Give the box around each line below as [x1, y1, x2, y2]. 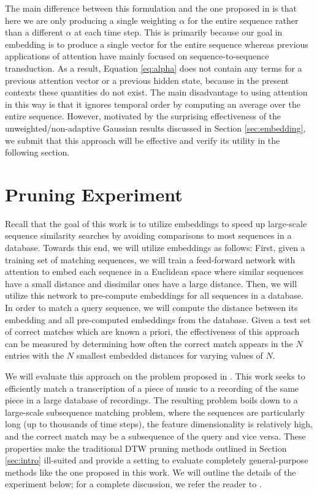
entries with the [5, 349, 64, 362]
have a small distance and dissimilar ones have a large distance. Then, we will [5, 277, 297, 290]
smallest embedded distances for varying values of [76, 349, 263, 362]
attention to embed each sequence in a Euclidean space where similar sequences [5, 265, 304, 278]
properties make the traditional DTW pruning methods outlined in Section [5, 441, 287, 454]
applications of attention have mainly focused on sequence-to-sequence [5, 50, 269, 62]
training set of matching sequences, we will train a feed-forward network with [5, 253, 296, 266]
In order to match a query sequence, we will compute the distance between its [5, 301, 298, 313]
